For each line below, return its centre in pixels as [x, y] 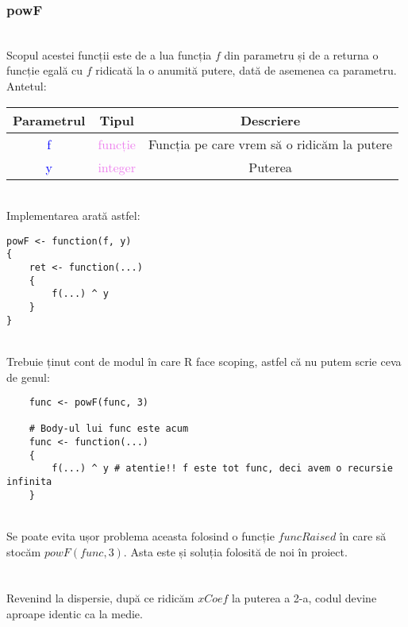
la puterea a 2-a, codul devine [304, 598]
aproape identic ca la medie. [75, 613]
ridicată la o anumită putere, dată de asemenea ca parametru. [246, 70]
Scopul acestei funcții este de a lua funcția [109, 54]
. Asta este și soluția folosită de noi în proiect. [235, 551]
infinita [29, 482]
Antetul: [27, 86]
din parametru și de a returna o [301, 54]
